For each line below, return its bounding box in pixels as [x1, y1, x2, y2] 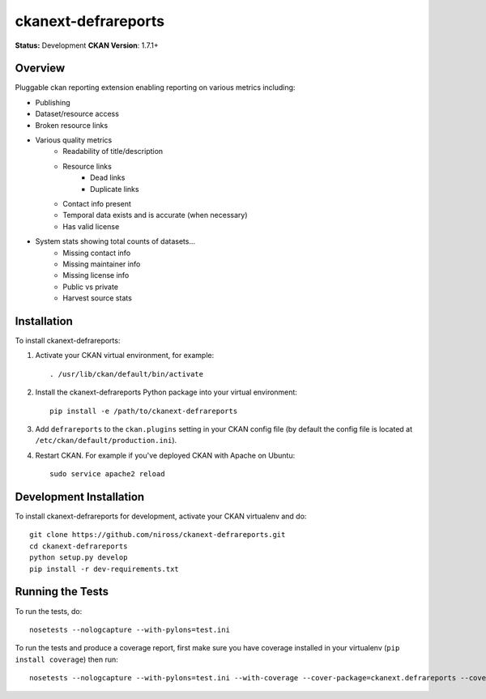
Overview [15, 62, 66, 75]
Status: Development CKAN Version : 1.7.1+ [15, 40, 160, 50]
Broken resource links [35, 120, 109, 130]
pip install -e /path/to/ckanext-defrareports [49, 406, 238, 416]
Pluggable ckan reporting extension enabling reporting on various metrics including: [15, 83, 296, 92]
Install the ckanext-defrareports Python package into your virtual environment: [35, 387, 297, 397]
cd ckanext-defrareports [29, 541, 128, 551]
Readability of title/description [62, 147, 164, 156]
